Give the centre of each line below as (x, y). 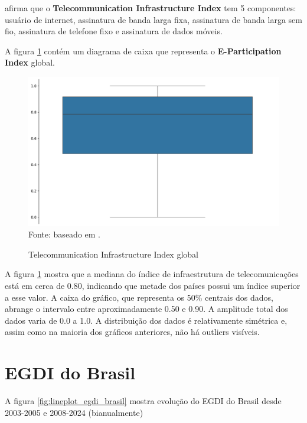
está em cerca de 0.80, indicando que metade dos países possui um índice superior (153, 285)
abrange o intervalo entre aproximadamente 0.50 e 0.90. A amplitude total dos (146, 309)
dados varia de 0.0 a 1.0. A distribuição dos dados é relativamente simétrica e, (146, 320)
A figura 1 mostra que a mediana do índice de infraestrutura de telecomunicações (152, 274)
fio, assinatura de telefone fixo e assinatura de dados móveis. (114, 31)
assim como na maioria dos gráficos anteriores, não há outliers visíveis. (132, 332)
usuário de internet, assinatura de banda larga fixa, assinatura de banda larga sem (153, 19)
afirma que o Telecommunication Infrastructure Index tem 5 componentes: (151, 8)
